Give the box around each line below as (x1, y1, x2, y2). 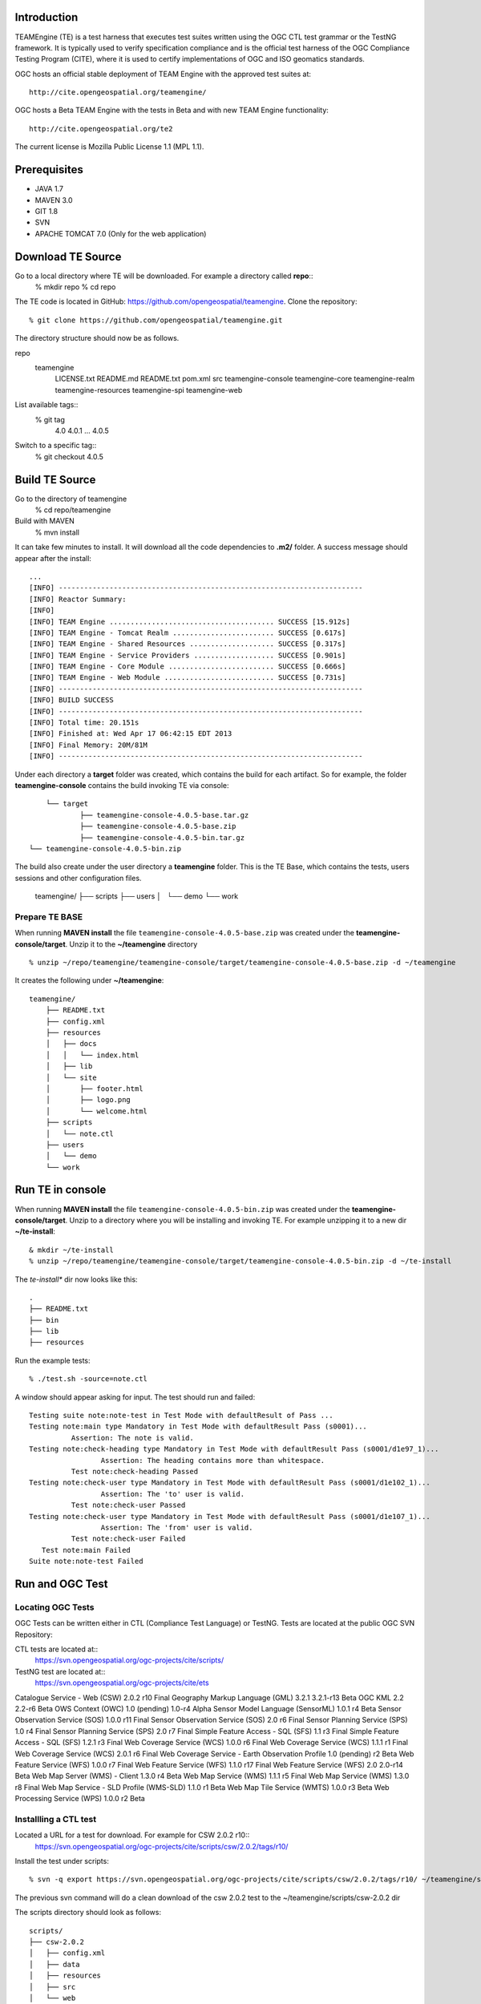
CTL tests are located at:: (14, 1644, 99, 1655)
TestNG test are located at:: (14, 1667, 106, 1676)
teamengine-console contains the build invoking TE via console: (14, 780, 229, 790)
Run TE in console (14, 1183, 107, 1197)
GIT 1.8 (34, 206, 59, 216)
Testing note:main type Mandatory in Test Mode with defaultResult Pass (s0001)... (29, 1422, 368, 1431)
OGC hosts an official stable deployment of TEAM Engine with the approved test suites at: (14, 69, 312, 79)
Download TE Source (14, 249, 122, 264)
